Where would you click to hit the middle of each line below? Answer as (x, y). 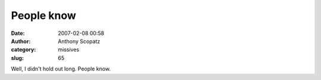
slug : (17, 58)
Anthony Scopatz (79, 41)
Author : (21, 41)
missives (69, 50)
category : (23, 50)
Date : (18, 33)
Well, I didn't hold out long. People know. (61, 69)
